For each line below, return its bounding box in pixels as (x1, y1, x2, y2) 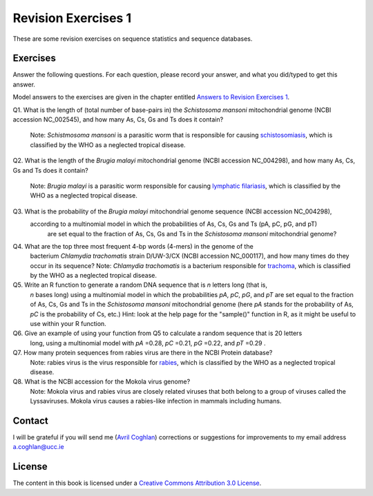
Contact (12, 414, 48, 426)
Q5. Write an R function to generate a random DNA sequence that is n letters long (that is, (12, 280, 268, 289)
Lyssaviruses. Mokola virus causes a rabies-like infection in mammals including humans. (30, 397, 282, 406)
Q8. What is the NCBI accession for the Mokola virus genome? (12, 377, 191, 386)
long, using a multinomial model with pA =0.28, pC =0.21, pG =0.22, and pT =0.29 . (30, 338, 266, 347)
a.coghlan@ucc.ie (12, 443, 65, 451)
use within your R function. (30, 320, 106, 328)
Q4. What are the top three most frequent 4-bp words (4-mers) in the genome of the (12, 242, 254, 250)
